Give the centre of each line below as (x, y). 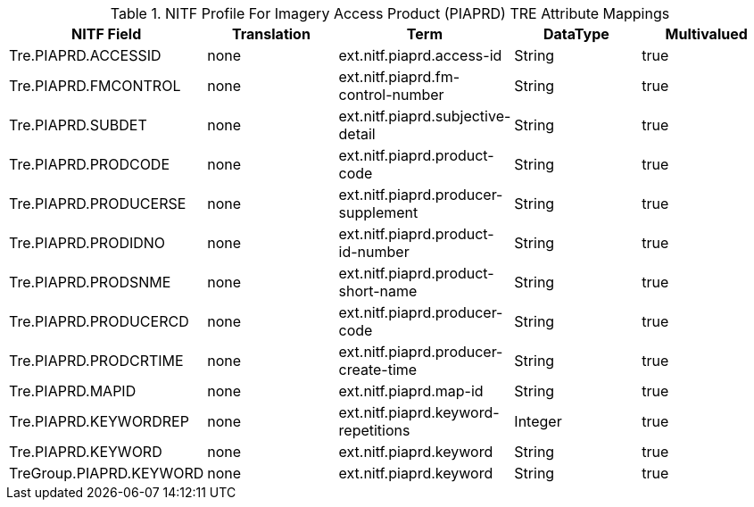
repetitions (374, 430)
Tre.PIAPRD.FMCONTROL (95, 86)
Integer (538, 421)
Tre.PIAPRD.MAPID (73, 391)
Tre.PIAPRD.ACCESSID (85, 55)
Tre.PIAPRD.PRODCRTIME (96, 361)
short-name (378, 291)
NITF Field (107, 34)
